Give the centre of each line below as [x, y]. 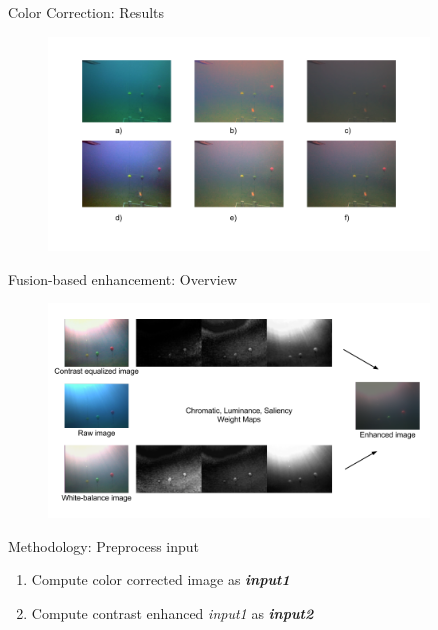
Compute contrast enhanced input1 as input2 [172, 612]
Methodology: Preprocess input [104, 545]
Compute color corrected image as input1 [160, 579]
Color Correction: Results [86, 12]
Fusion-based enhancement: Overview [123, 278]
